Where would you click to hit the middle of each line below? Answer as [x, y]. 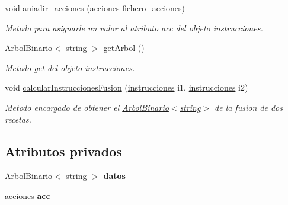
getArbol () [124, 48]
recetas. [18, 119]
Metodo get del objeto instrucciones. [70, 67]
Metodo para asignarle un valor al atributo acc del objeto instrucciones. [134, 28]
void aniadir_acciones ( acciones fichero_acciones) [95, 8]
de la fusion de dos [249, 107]
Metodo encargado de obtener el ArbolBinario [87, 107]
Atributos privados [63, 151]
